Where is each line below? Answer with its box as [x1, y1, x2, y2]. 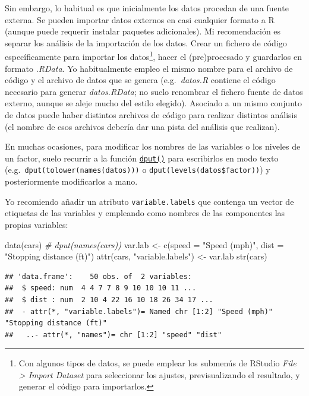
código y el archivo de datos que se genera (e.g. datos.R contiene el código [5, 74, 276, 86]
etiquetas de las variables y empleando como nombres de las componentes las [5, 207, 285, 219]
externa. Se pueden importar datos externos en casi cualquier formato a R [5, 13, 275, 26]
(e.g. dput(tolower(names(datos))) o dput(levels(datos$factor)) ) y [5, 163, 270, 176]
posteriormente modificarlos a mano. [5, 175, 138, 188]
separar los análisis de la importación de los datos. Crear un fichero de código [5, 36, 287, 49]
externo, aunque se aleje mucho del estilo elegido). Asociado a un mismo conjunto [5, 97, 302, 109]
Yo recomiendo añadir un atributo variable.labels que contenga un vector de [5, 195, 294, 207]
